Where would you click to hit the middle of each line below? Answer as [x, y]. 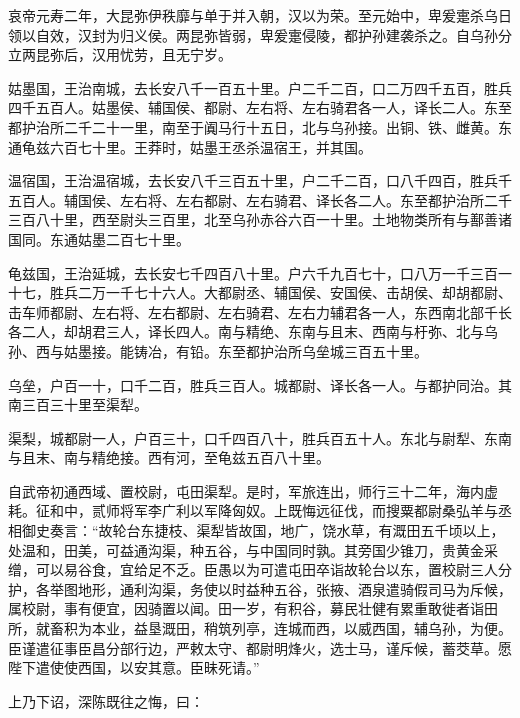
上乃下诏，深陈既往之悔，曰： [106, 700]
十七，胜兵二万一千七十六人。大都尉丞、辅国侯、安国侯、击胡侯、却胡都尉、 [260, 292]
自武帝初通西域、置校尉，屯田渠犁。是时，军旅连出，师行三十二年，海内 [246, 490]
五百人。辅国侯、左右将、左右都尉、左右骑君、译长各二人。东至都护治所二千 [260, 199]
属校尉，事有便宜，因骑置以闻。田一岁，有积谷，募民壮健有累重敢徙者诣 [246, 608]
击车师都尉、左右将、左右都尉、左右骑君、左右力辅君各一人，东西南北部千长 [260, 311]
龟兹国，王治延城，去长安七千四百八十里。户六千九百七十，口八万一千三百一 [260, 272]
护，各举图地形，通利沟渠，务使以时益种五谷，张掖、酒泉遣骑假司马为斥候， [260, 588]
